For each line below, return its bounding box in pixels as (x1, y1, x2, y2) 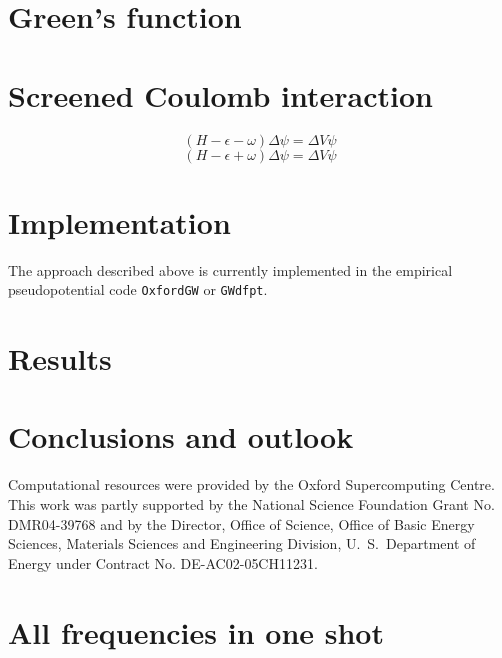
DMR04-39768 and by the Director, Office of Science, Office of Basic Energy (8, 513, 475, 534)
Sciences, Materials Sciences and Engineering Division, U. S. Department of (8, 533, 476, 554)
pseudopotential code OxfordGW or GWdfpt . (8, 279, 268, 300)
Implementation (8, 201, 231, 242)
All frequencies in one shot (8, 611, 384, 652)
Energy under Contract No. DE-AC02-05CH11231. (8, 552, 318, 573)
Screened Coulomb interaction (8, 74, 433, 115)
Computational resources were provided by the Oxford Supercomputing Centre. (8, 474, 495, 495)
